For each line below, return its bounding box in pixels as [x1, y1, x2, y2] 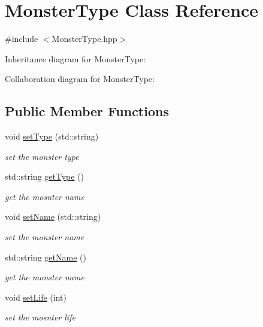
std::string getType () [5, 170, 84, 183]
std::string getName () [5, 250, 86, 263]
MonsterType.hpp [52, 32, 117, 45]
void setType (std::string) [5, 130, 99, 143]
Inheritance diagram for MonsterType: [5, 52, 146, 65]
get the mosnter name [5, 190, 84, 202]
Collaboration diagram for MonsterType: [5, 72, 155, 85]
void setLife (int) [5, 290, 66, 303]
